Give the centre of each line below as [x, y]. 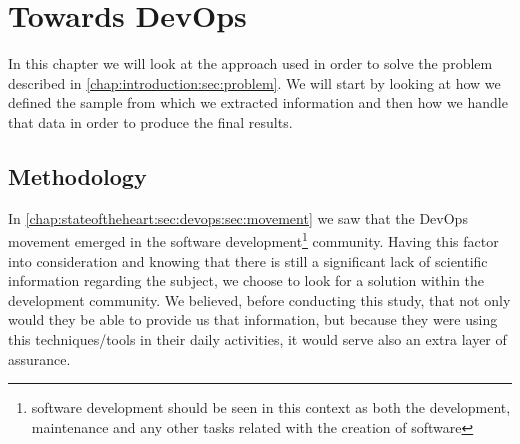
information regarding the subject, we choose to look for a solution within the [246, 280]
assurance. [39, 358]
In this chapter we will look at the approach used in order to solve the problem [250, 63]
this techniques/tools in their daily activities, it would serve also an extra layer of [257, 338]
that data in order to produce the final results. [150, 121]
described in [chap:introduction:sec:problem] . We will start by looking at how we [254, 82]
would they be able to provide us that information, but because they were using [253, 319]
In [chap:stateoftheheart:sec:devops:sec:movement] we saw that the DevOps [238, 217]
